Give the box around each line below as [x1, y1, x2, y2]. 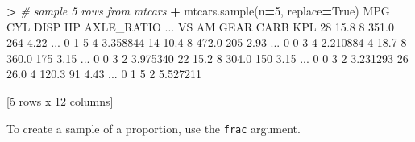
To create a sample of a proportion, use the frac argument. [6, 119, 301, 136]
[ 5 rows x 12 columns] [6, 92, 114, 109]
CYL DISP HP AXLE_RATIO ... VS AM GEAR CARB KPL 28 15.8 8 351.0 [6, 18, 395, 35]
